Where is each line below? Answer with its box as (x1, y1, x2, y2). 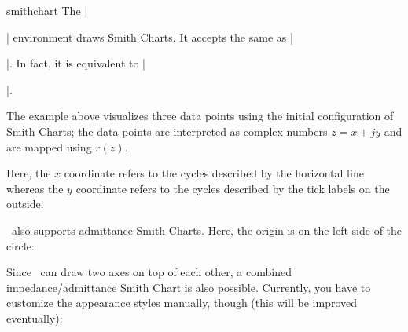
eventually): (6, 309, 63, 326)
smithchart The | (6, 2, 88, 18)
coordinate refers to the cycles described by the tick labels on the (75, 180, 390, 196)
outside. (6, 195, 44, 212)
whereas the (6, 180, 64, 196)
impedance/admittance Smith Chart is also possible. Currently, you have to (6, 279, 371, 295)
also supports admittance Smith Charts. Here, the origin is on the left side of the (11, 221, 402, 238)
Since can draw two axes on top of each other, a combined (6, 264, 292, 280)
